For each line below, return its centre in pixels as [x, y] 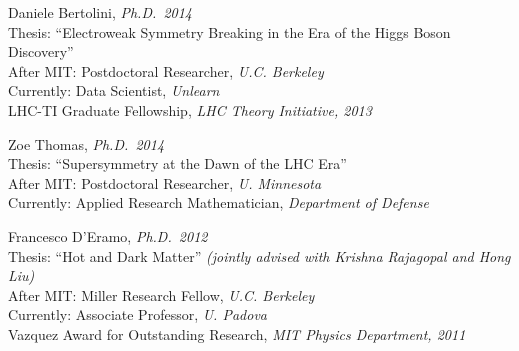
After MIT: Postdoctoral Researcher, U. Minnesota [165, 182]
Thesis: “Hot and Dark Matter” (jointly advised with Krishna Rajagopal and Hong [259, 255]
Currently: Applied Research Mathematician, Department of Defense [218, 202]
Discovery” [41, 51]
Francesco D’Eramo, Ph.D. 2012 [108, 235]
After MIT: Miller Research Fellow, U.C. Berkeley [161, 294]
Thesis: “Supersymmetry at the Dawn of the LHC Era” [177, 163]
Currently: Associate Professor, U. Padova [137, 314]
